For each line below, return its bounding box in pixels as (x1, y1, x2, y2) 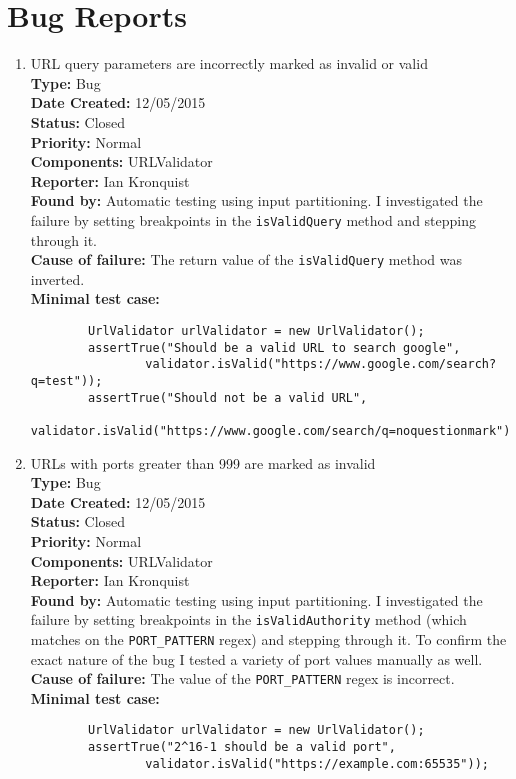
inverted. (30, 268, 85, 289)
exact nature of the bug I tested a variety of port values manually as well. (30, 648, 483, 669)
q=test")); (30, 373, 103, 388)
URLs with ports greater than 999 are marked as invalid (30, 452, 376, 473)
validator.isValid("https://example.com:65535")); (145, 756, 489, 771)
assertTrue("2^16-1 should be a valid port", (88, 740, 396, 755)
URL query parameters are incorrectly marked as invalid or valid (30, 53, 428, 74)
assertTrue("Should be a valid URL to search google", (88, 340, 461, 355)
